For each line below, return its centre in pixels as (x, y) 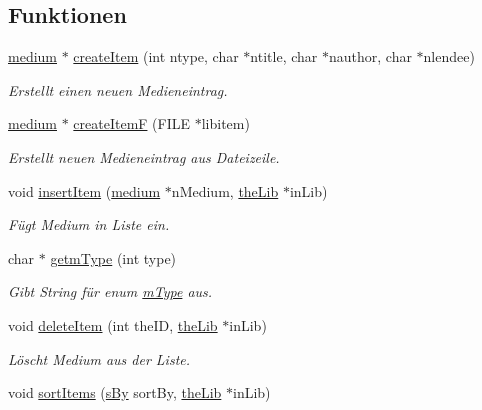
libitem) (225, 123)
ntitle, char (284, 56)
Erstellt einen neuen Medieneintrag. (118, 89)
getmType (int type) (113, 257)
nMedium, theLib (225, 190)
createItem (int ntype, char (156, 56)
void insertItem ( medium (84, 190)
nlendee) (449, 56)
